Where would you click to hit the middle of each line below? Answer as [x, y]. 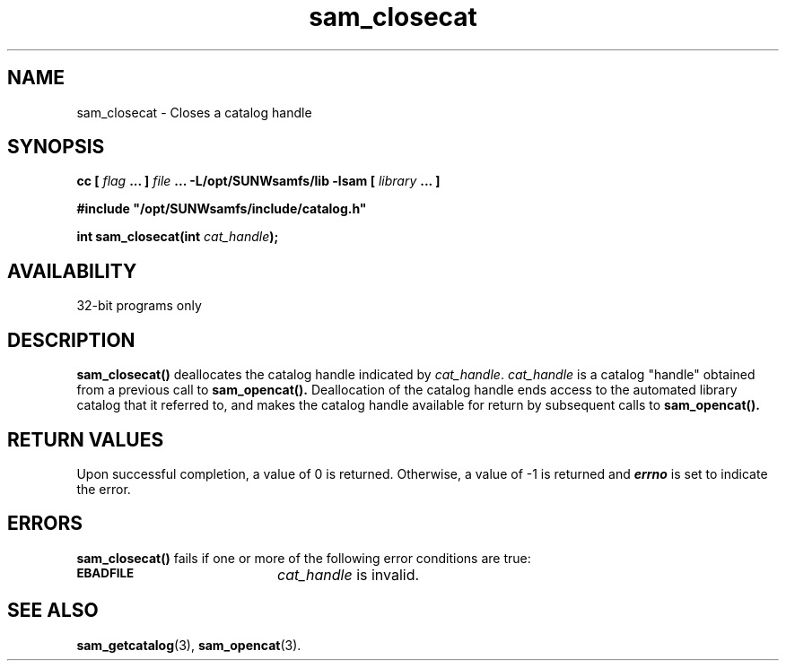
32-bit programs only [139, 306]
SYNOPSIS [56, 147]
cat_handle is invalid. [348, 574]
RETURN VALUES [86, 439]
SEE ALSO [53, 611]
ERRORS [45, 524]
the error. [104, 489]
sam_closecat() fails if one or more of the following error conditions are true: [304, 558]
